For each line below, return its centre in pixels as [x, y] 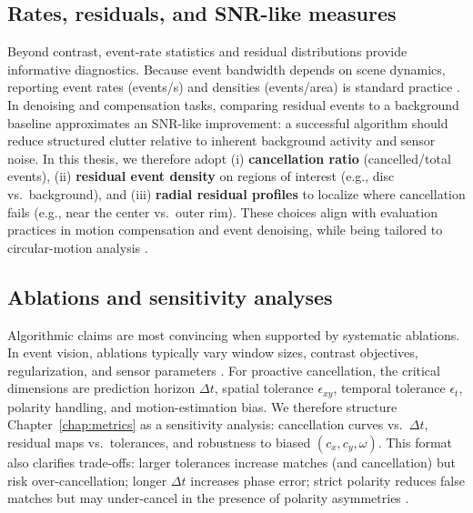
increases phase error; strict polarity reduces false [327, 480]
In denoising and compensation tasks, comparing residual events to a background [233, 104]
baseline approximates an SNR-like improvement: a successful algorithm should [228, 122]
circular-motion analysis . [78, 247]
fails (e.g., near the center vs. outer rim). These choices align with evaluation [222, 211]
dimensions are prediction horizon [101, 388]
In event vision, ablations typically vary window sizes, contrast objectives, [213, 352]
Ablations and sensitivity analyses [170, 296]
